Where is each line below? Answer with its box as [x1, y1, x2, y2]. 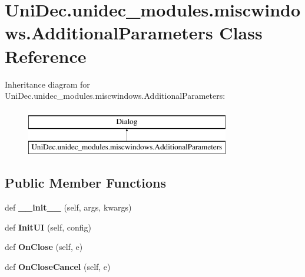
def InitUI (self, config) [5, 221, 92, 233]
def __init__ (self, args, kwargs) [5, 201, 132, 213]
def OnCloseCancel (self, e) [5, 260, 111, 272]
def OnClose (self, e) [5, 241, 83, 253]
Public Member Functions [5, 173, 166, 192]
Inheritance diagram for [5, 78, 90, 90]
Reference [5, 44, 87, 68]
